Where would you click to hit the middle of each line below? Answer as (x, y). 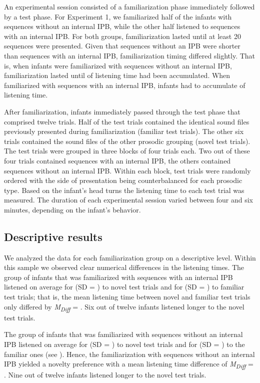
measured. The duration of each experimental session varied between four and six (128, 200)
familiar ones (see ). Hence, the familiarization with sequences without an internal (129, 354)
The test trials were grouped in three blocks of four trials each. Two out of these (127, 151)
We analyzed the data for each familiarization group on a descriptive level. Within (130, 257)
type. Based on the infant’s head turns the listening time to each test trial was (124, 190)
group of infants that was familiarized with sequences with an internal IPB (118, 277)
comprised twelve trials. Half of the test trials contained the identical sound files (127, 121)
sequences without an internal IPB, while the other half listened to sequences (122, 26)
